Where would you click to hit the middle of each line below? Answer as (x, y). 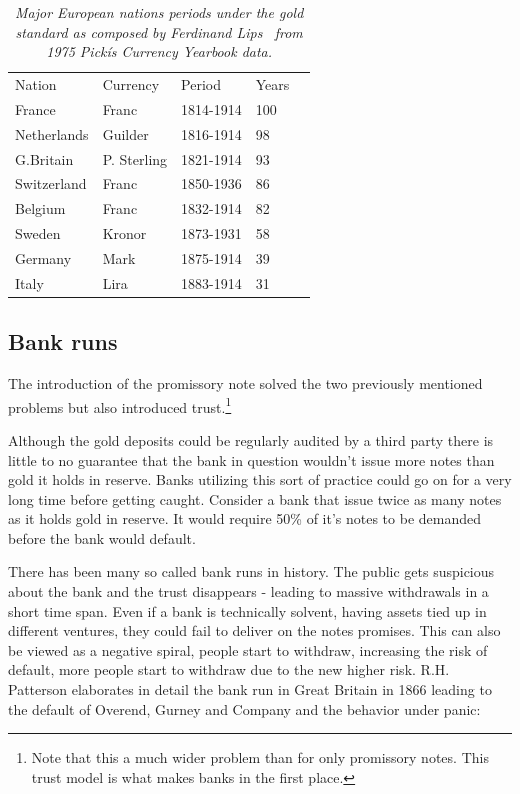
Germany (43, 257)
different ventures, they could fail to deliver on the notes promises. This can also (254, 630)
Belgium (40, 208)
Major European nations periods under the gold (159, 12)
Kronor (124, 233)
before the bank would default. (102, 537)
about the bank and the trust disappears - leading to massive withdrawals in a (248, 591)
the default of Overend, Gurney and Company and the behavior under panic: (244, 708)
